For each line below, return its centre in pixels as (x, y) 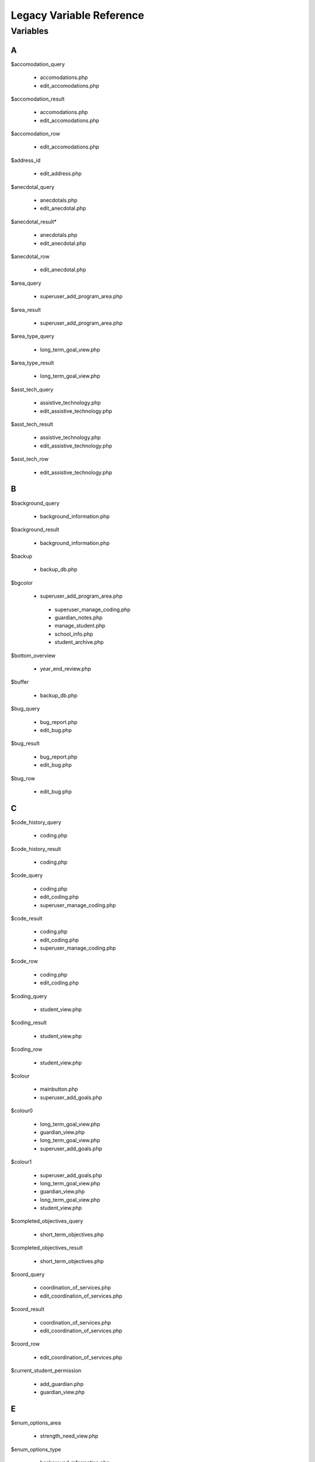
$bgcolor (22, 582)
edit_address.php (61, 174)
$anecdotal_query (33, 187)
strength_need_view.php (69, 1436)
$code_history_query (36, 822)
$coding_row (27, 1049)
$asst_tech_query (32, 389)
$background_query (35, 503)
